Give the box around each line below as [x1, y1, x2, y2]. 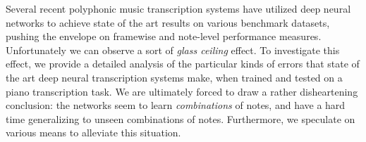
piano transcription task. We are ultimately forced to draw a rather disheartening [6, 84, 358, 98]
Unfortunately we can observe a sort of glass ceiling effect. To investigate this [6, 42, 340, 57]
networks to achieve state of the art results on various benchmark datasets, [6, 15, 330, 30]
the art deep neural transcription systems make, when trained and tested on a [6, 70, 343, 84]
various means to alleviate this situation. [6, 125, 181, 140]
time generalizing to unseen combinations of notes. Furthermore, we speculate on [6, 111, 355, 126]
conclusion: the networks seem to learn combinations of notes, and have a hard [6, 98, 346, 112]
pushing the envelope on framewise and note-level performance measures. [6, 29, 322, 44]
